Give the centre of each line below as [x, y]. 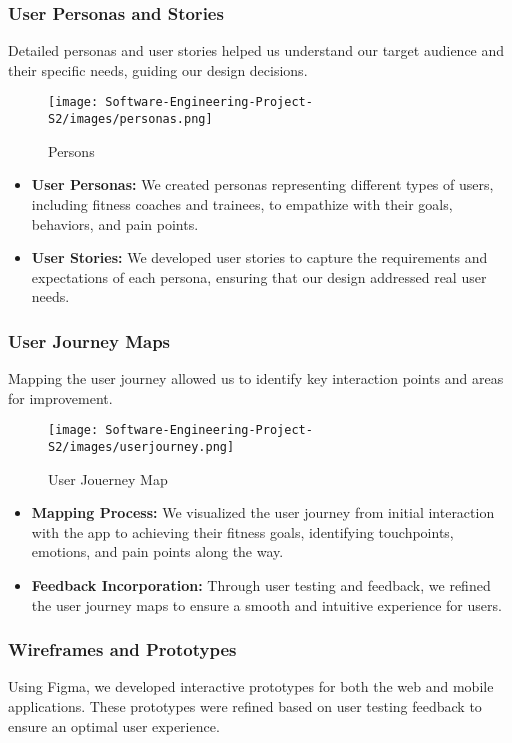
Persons [71, 150]
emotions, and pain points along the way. [157, 551]
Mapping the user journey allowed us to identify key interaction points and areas [256, 378]
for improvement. [60, 397]
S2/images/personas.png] [130, 119]
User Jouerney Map [108, 478]
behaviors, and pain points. [115, 223]
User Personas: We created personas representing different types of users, [262, 184]
